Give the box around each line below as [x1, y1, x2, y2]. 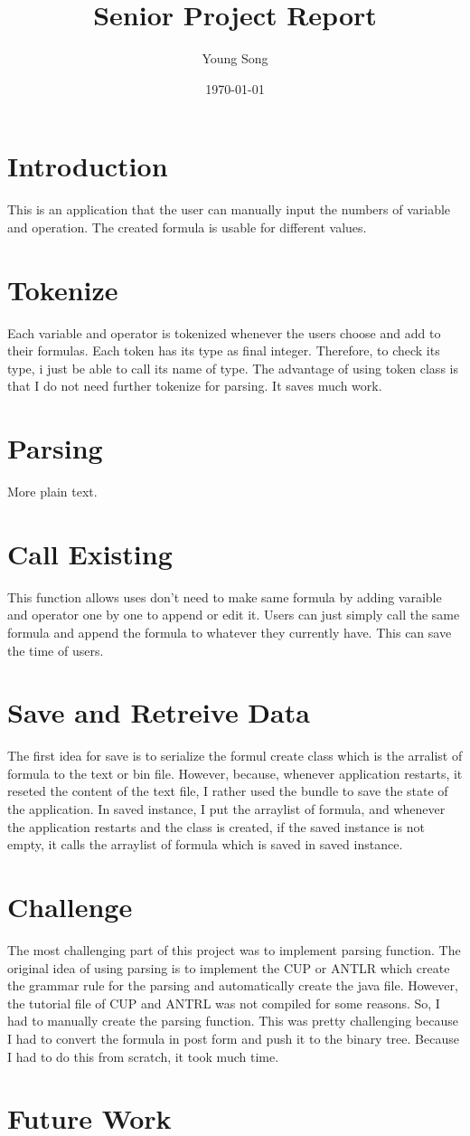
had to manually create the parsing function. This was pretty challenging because [7, 1011, 458, 1030]
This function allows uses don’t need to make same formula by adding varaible [7, 587, 442, 606]
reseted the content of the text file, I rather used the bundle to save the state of [7, 781, 448, 800]
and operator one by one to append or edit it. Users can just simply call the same [7, 605, 460, 624]
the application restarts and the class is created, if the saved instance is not [7, 817, 425, 836]
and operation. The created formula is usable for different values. [7, 217, 367, 236]
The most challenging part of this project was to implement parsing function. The [7, 940, 461, 959]
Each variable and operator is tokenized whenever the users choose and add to [7, 323, 441, 342]
